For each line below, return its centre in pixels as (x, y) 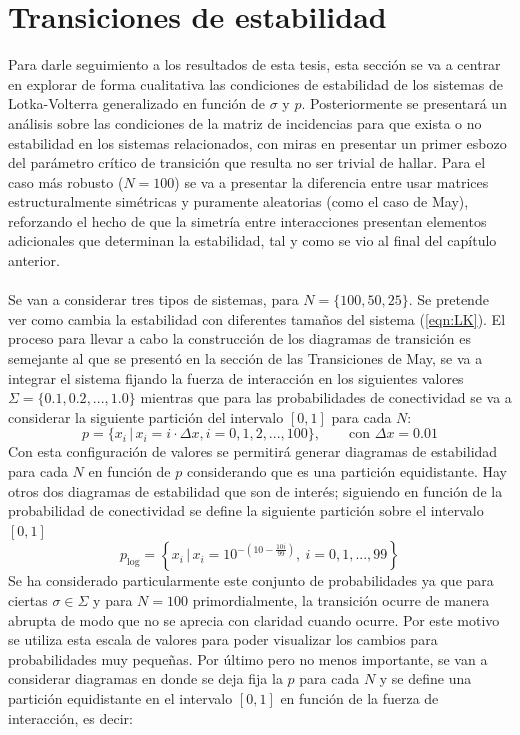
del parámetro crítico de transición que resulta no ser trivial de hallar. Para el (247, 162)
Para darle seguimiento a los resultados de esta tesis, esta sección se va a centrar (254, 64)
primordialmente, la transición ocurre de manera (341, 599)
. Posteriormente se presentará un (404, 103)
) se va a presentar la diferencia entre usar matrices (331, 181)
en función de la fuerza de (359, 697)
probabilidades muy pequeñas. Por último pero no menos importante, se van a (248, 658)
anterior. (34, 260)
